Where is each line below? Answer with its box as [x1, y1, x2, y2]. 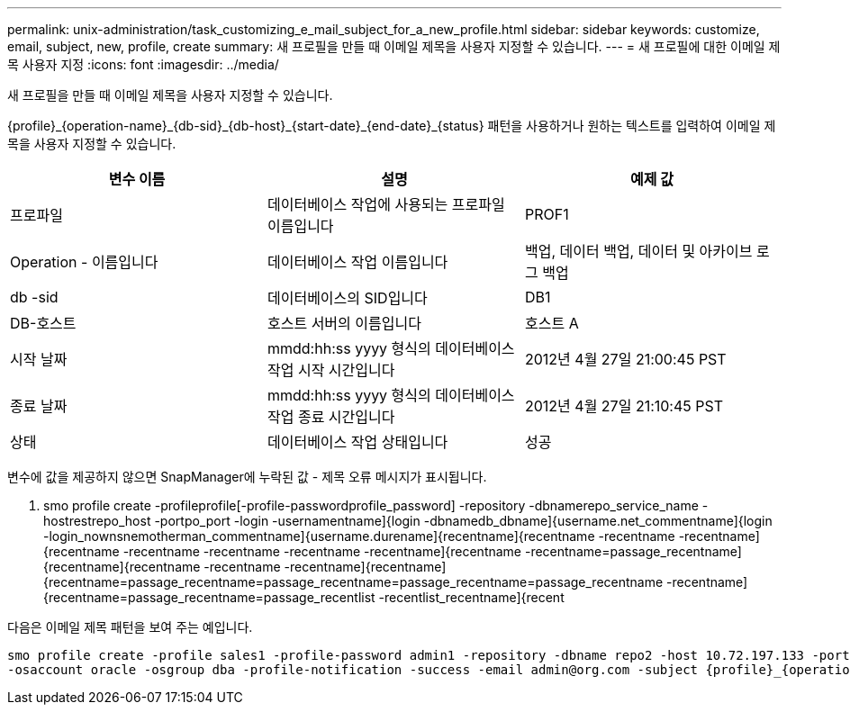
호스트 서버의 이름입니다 [267, 314, 421, 332]
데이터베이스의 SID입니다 [267, 289, 428, 307]
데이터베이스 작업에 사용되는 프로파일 [267, 195, 505, 213]
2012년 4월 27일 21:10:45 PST [524, 397, 724, 415]
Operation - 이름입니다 [10, 253, 158, 271]
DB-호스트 [10, 314, 77, 332]
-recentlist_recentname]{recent [378, 590, 565, 605]
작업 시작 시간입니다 [267, 361, 395, 379]
